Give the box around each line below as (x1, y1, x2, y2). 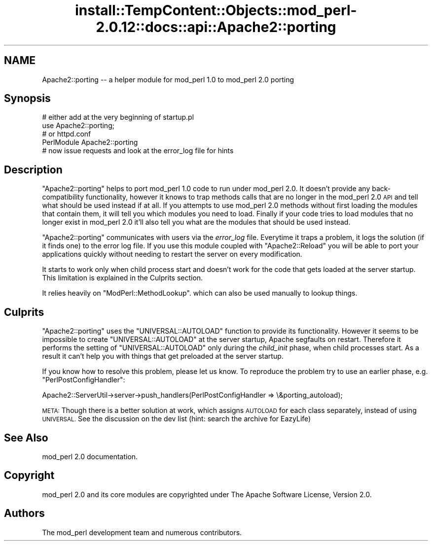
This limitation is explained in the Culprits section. (42, 273, 203, 282)
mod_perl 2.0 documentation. (42, 452, 138, 461)
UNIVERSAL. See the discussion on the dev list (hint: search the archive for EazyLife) (42, 414, 311, 423)
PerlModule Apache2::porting (42, 138, 138, 147)
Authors (4, 507, 45, 520)
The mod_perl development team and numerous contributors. (42, 528, 242, 537)
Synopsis (4, 92, 51, 105)
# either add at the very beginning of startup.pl (42, 113, 194, 122)
